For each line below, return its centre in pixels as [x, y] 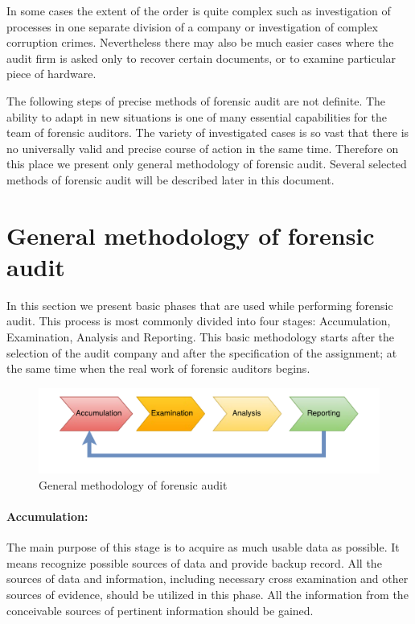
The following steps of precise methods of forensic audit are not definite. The [196, 100]
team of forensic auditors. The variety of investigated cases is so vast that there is [208, 132]
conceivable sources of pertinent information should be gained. [160, 610]
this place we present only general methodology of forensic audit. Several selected [207, 164]
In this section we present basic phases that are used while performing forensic [200, 305]
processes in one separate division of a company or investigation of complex [192, 26]
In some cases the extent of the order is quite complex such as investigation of [199, 10]
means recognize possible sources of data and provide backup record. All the [194, 562]
